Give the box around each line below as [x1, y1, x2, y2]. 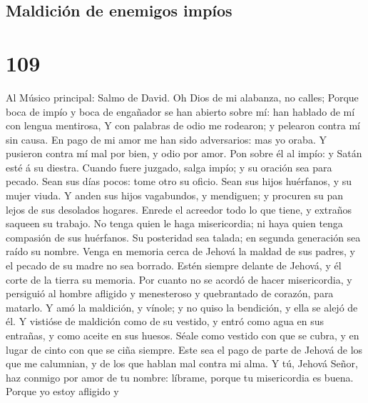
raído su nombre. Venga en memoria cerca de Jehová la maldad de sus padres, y [6, 244, 355, 259]
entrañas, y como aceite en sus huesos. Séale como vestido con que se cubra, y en [6, 328, 359, 342]
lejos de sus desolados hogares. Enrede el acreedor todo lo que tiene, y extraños [6, 201, 352, 217]
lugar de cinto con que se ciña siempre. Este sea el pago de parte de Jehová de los [6, 342, 363, 357]
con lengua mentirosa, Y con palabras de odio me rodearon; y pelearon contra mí [6, 118, 360, 133]
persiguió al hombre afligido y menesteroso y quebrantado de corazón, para [6, 286, 334, 301]
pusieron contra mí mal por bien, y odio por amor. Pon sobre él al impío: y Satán [6, 146, 362, 161]
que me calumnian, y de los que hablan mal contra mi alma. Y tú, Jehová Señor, [6, 356, 358, 371]
